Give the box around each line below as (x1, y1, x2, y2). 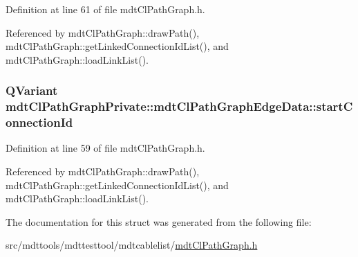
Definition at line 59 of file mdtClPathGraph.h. (6, 141, 205, 155)
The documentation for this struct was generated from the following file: (6, 214, 312, 229)
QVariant (6, 82, 58, 99)
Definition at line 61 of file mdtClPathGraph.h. (6, 2, 205, 16)
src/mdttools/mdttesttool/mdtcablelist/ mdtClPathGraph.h (6, 238, 258, 252)
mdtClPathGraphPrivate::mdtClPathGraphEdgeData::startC (6, 98, 353, 115)
